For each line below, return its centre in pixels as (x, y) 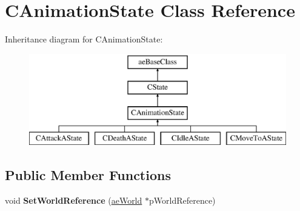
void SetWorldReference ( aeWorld (74, 200)
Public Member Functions (88, 174)
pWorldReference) (182, 200)
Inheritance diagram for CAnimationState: (84, 39)
